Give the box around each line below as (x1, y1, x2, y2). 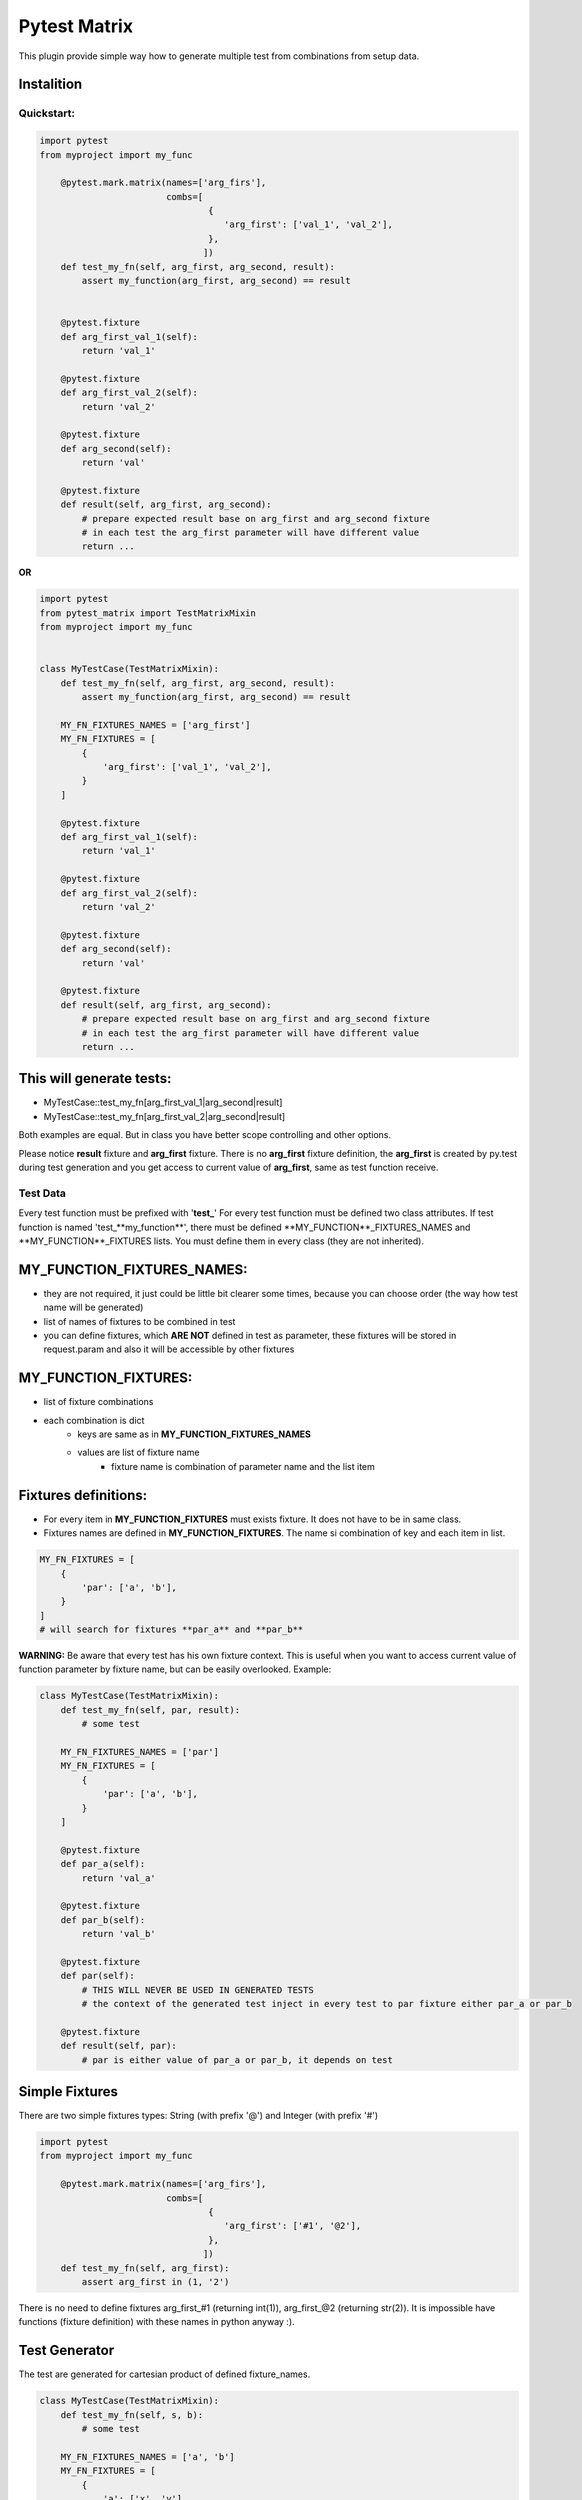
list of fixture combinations (43, 1396, 154, 1408)
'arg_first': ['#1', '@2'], (223, 2220, 362, 2232)
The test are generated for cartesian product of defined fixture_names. (18, 2368, 311, 2380)
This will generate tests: (18, 1070, 172, 1087)
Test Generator (18, 2342, 115, 2359)
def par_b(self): (60, 1914, 146, 1925)
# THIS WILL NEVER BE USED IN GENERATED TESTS (81, 1984, 314, 1995)
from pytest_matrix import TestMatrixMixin (39, 607, 257, 619)
